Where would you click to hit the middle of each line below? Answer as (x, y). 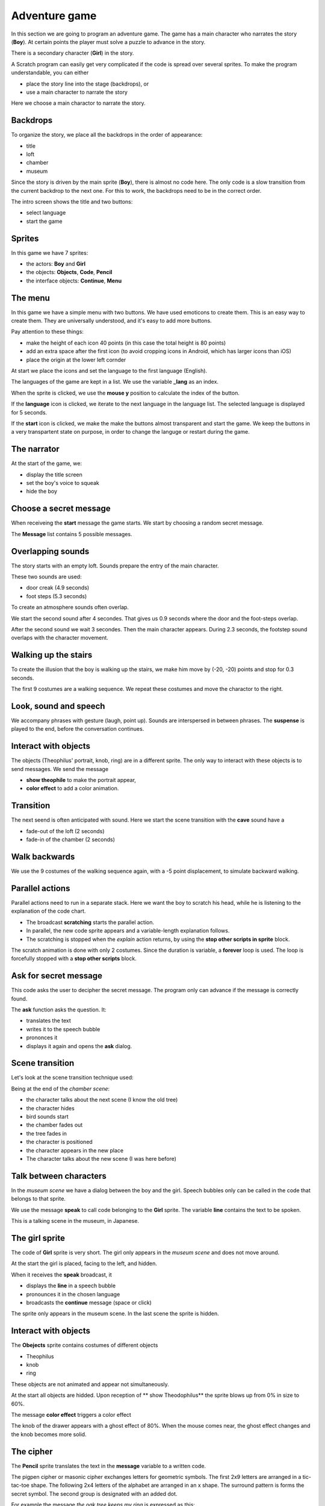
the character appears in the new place (75, 1150)
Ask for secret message (57, 976)
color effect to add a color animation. (73, 789)
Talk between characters (59, 1176)
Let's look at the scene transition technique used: (72, 1078)
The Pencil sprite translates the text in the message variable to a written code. (109, 1466)
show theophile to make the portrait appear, (81, 780)
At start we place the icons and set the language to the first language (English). (109, 371)
